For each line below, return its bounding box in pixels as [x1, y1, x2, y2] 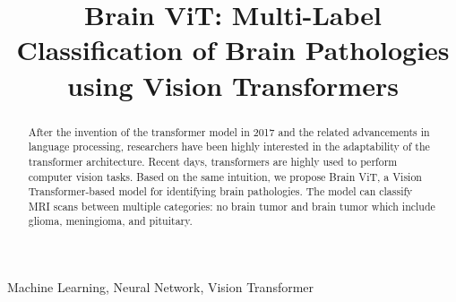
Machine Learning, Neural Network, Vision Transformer [7, 278, 314, 297]
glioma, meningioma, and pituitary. [28, 213, 193, 229]
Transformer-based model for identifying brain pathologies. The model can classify [28, 184, 413, 199]
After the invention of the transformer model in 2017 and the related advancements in [28, 124, 430, 139]
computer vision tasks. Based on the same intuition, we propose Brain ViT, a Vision [28, 168, 422, 184]
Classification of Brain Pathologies [16, 31, 450, 68]
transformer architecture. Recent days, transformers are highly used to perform [28, 153, 398, 168]
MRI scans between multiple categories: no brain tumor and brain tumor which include [28, 198, 435, 213]
